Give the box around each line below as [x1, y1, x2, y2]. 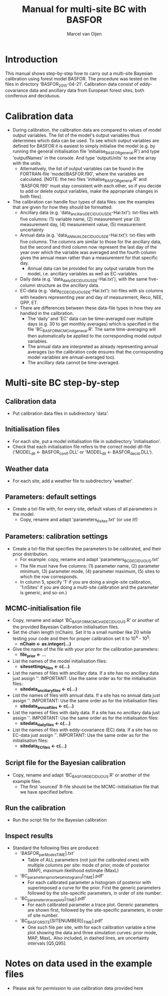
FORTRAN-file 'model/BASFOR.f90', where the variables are [20, 171, 144, 177]
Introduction [5, 54, 58, 65]
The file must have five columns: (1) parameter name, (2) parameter [20, 563, 160, 569]
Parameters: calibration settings [5, 532, 108, 541]
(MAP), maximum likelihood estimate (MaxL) [27, 867, 119, 873]
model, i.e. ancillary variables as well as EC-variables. [27, 270, 139, 277]
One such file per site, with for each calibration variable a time [27, 924, 156, 930]
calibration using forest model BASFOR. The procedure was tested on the [5, 75, 157, 81]
